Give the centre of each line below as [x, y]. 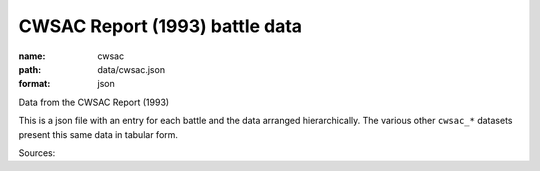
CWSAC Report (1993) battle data [160, 26]
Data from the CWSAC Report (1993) [94, 102]
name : [32, 56]
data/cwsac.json [131, 69]
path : [30, 69]
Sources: [37, 152]
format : [34, 84]
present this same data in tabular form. [98, 134]
